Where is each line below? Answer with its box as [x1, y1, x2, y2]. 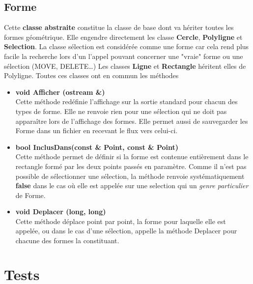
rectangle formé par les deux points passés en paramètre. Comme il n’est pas [15, 161, 247, 171]
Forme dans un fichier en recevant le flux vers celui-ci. [15, 125, 178, 136]
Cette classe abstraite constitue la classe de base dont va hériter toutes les [4, 22, 234, 32]
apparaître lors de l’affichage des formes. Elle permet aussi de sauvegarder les [15, 115, 248, 126]
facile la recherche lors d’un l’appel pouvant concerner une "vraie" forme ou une [4, 51, 243, 61]
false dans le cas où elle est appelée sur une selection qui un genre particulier [15, 180, 249, 191]
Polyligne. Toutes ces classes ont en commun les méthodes [4, 70, 179, 81]
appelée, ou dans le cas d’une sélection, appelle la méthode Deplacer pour [15, 226, 237, 236]
